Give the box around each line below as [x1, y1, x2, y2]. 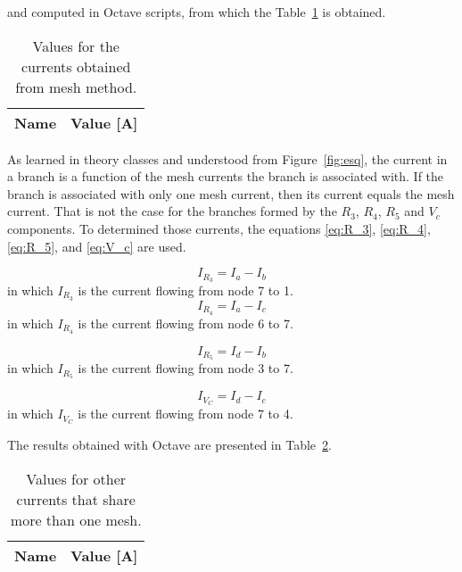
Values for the [32, 35, 120, 56]
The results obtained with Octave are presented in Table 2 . [7, 435, 332, 454]
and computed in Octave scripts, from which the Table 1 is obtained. [7, 3, 386, 21]
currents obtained [21, 55, 131, 77]
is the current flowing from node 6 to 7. [78, 313, 293, 332]
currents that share [16, 488, 136, 510]
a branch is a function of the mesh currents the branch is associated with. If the [7, 167, 444, 186]
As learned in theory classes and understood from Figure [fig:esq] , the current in [7, 149, 448, 168]
